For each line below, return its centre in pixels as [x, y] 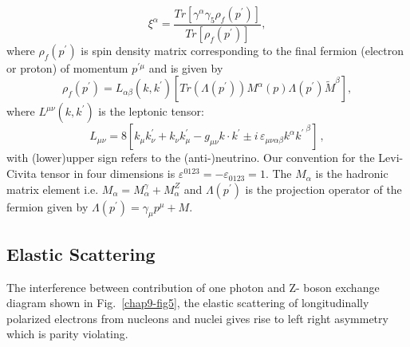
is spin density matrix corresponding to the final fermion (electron [242, 50]
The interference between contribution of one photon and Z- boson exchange [193, 287]
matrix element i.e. [53, 189]
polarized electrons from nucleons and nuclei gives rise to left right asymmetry [197, 318]
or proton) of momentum [67, 67]
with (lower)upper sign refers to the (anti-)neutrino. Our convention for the [191, 158]
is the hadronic [352, 173]
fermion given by [47, 206]
